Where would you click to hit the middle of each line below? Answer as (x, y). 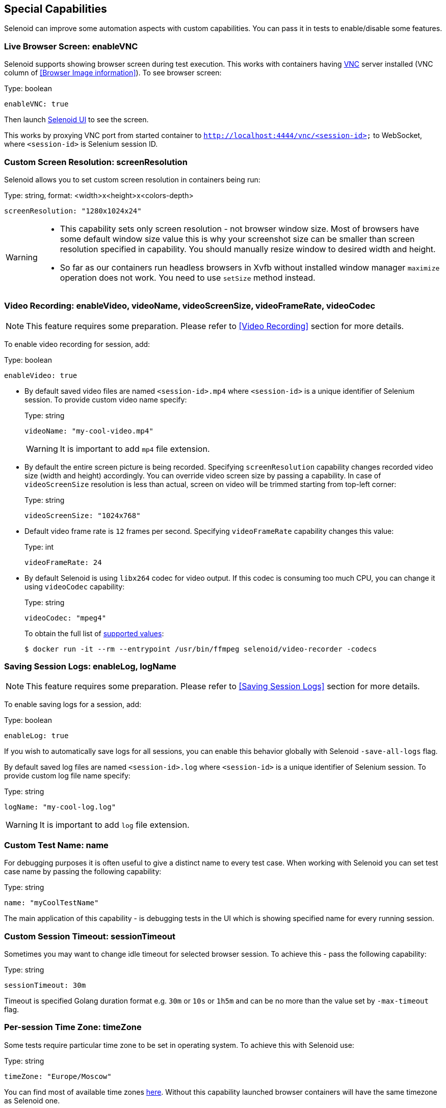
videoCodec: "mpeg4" (65, 618)
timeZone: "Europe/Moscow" (58, 1076)
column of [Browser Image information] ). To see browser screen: (113, 73)
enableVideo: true (41, 375)
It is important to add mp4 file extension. (135, 449)
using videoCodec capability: (75, 586)
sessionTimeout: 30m (45, 985)
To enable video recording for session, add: (77, 344)
